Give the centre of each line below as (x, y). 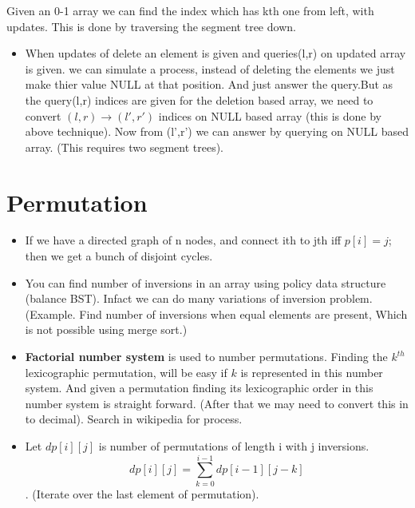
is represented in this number (312, 372)
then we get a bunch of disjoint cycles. (119, 256)
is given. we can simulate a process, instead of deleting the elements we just (210, 68)
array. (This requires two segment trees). (124, 147)
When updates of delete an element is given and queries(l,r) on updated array (215, 53)
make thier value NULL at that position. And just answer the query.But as (209, 84)
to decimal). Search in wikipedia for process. (134, 419)
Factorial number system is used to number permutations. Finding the (206, 357)
